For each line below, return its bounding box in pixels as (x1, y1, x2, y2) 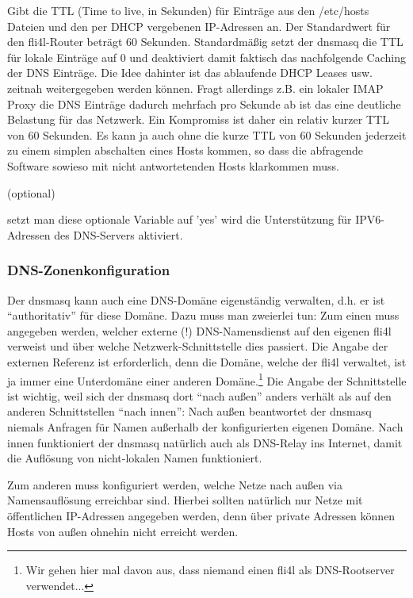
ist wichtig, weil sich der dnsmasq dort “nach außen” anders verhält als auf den (7, 387, 392, 404)
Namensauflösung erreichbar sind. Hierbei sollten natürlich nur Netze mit (7, 492, 363, 508)
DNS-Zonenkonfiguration (7, 260, 170, 280)
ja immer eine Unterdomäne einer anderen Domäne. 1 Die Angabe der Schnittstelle (7, 370, 407, 389)
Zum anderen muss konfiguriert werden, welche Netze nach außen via (7, 476, 342, 493)
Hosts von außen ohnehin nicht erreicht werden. (7, 523, 239, 539)
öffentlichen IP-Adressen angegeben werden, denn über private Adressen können (7, 507, 396, 523)
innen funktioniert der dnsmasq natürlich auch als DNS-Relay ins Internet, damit (7, 434, 403, 450)
